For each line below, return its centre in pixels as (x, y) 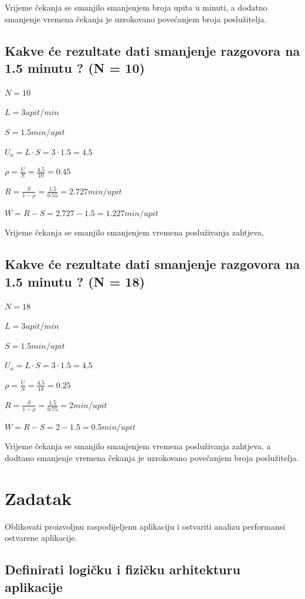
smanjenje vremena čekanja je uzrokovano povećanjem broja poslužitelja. (136, 18)
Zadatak (38, 498)
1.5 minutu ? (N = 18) (75, 281)
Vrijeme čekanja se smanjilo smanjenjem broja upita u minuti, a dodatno (136, 7)
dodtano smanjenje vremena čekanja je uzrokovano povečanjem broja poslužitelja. (152, 457)
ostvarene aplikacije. (41, 538)
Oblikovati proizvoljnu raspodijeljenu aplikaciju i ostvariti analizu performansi (145, 526)
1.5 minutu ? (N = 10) (75, 67)
